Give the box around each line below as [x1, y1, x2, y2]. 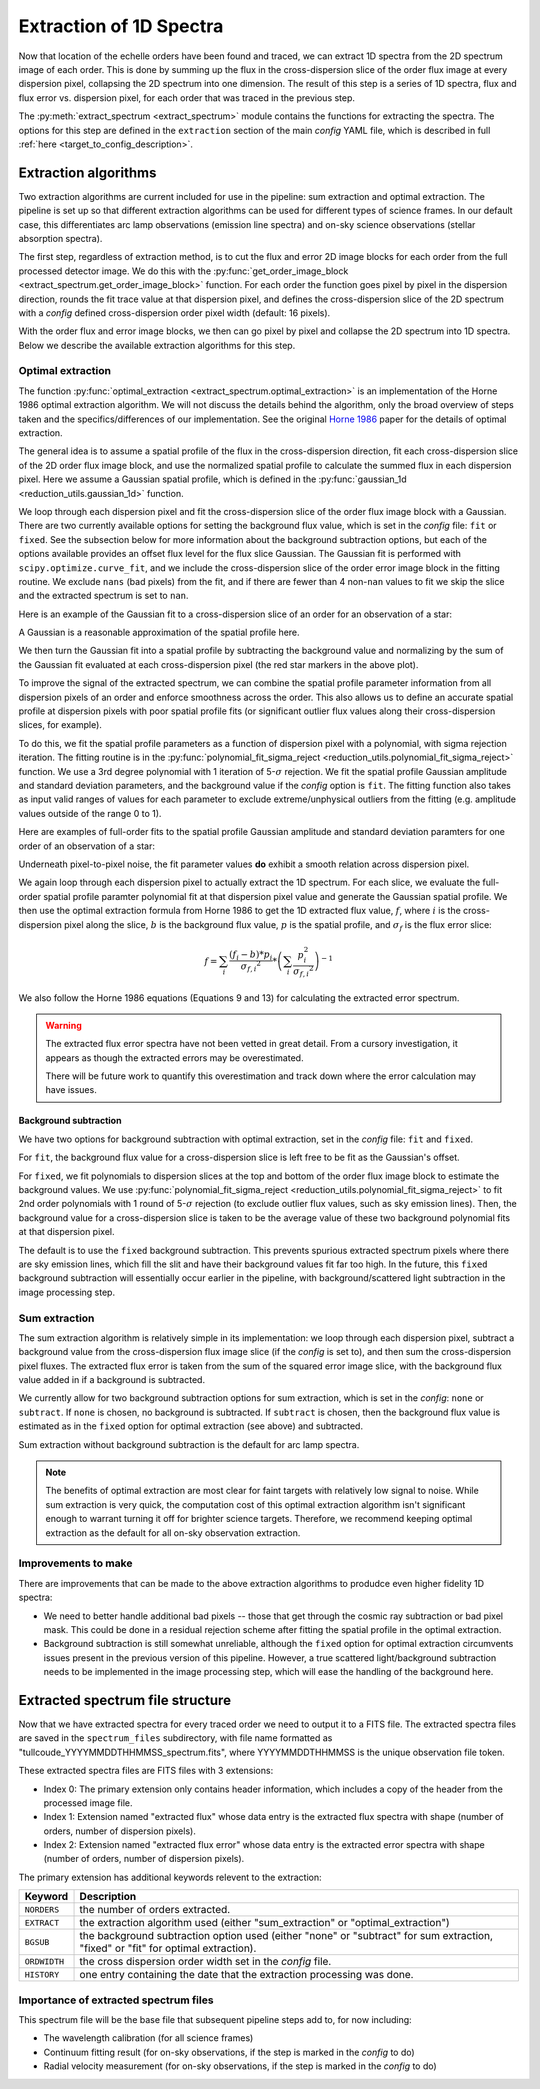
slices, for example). [18, 719, 102, 731]
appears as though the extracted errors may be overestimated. [45, 1051, 304, 1064]
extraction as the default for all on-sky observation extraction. [45, 1526, 301, 1539]
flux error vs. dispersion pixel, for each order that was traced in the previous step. [18, 91, 355, 104]
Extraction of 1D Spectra [18, 15, 224, 37]
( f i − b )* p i [228, 948, 273, 962]
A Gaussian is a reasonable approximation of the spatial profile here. [18, 626, 300, 639]
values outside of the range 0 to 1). [18, 807, 162, 819]
